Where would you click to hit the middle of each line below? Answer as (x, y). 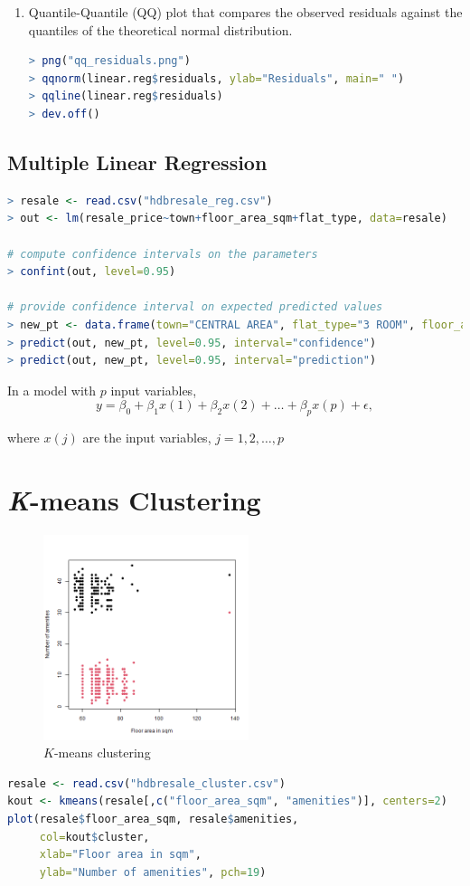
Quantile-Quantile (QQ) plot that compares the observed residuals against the (245, 12)
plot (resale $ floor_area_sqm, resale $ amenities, (153, 819)
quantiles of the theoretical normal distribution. (160, 29)
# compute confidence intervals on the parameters (163, 254)
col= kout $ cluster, (94, 837)
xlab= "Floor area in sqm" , (120, 855)
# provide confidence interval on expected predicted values (195, 307)
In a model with (52, 390)
